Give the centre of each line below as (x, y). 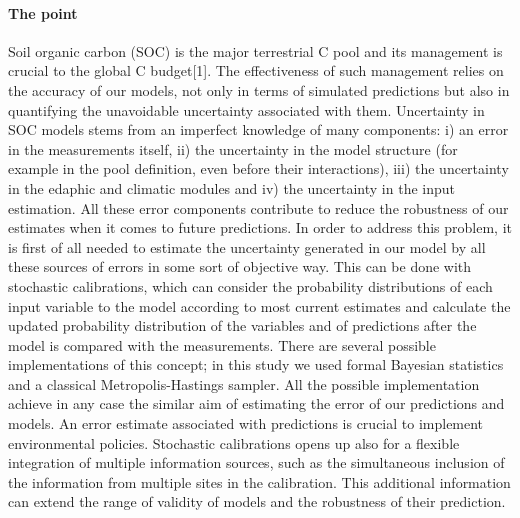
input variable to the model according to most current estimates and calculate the (259, 305)
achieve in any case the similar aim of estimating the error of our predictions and (256, 403)
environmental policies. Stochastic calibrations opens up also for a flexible (234, 442)
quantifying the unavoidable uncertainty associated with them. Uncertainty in (246, 109)
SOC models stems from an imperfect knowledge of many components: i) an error (258, 129)
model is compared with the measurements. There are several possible (222, 344)
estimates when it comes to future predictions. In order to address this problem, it (260, 227)
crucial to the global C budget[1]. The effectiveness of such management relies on (256, 70)
